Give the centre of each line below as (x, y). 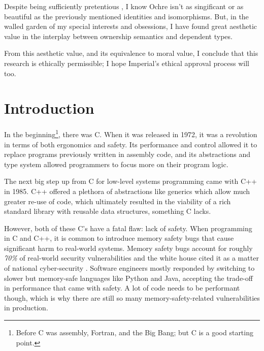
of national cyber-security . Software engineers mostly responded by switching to (129, 268)
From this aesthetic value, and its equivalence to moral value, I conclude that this (131, 53)
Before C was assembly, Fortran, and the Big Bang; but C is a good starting (135, 332)
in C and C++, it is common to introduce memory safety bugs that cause (119, 238)
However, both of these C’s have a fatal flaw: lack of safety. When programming (128, 228)
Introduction (49, 108)
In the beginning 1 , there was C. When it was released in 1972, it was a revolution (131, 133)
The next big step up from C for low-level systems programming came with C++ (130, 181)
